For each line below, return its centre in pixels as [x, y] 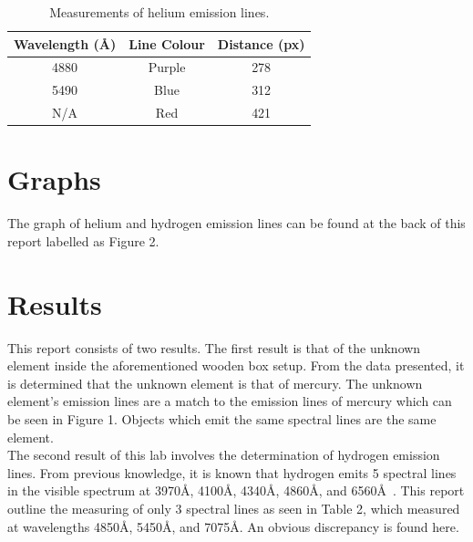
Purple [167, 67]
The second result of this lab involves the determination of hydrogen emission [224, 455]
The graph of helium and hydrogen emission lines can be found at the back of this [236, 223]
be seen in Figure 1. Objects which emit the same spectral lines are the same [222, 419]
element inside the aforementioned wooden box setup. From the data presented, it [236, 365]
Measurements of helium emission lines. [159, 12]
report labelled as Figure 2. [83, 240]
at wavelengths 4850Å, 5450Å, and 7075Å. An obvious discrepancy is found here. [233, 526]
